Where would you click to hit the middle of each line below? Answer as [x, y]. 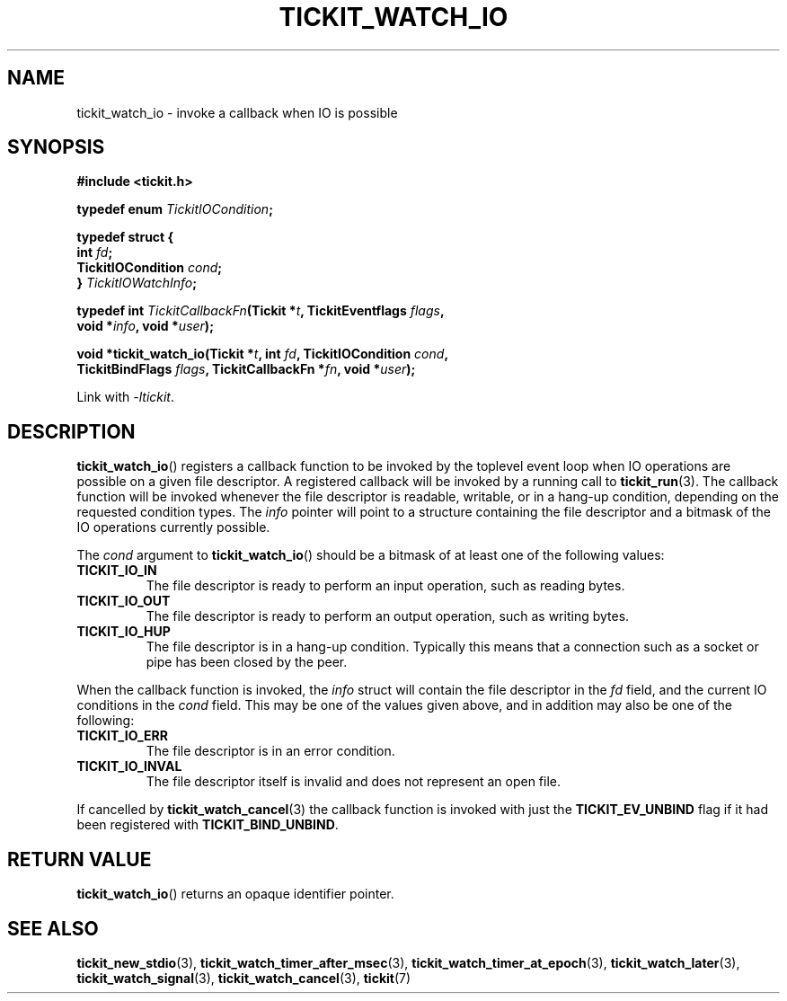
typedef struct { [125, 237]
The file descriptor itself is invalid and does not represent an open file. [353, 782]
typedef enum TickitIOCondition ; [175, 209]
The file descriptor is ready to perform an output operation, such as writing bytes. [388, 616]
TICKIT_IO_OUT [124, 601]
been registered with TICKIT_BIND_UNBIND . [208, 825]
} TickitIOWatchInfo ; [137, 283]
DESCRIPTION [71, 431]
